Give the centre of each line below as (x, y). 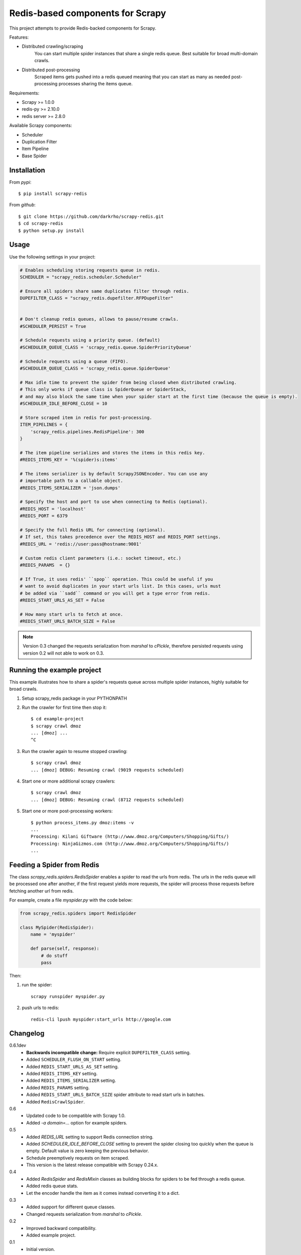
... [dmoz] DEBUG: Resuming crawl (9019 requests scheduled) (107, 770)
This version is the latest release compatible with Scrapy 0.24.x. (92, 1165)
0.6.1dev (18, 1045)
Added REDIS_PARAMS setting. (58, 1087)
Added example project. (51, 1235)
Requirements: (24, 93)
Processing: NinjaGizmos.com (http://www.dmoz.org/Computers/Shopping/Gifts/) (130, 844)
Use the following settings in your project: (52, 257)
